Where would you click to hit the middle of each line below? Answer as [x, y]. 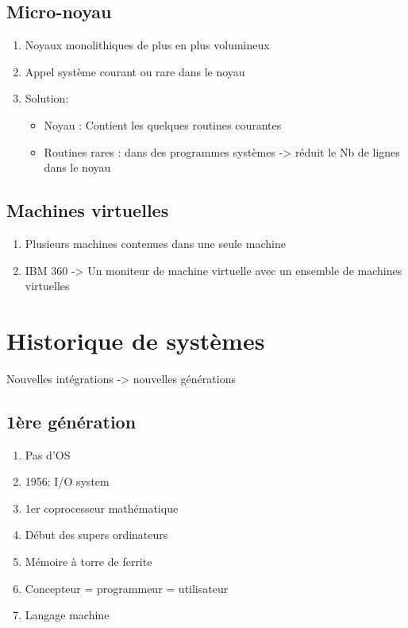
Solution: [47, 98]
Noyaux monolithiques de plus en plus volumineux [147, 45]
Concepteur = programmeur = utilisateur [127, 588]
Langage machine [67, 615]
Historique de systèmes [136, 340]
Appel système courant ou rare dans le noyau [135, 71]
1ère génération [71, 421]
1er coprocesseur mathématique [102, 508]
